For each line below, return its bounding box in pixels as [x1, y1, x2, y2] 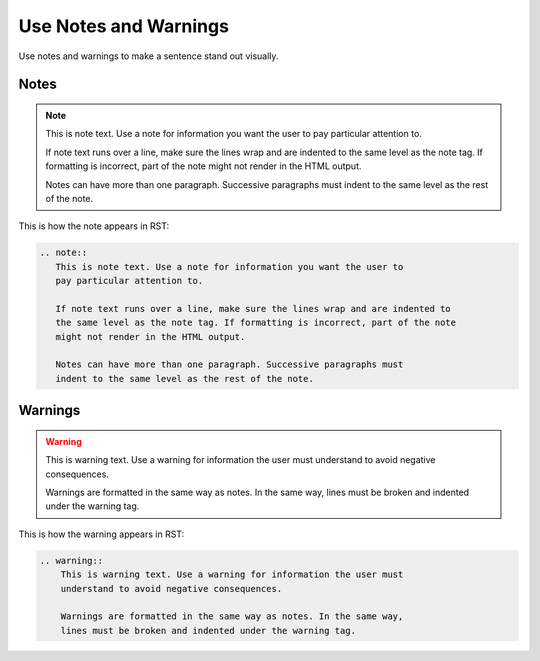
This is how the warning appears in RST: [18, 528, 185, 540]
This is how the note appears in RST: [18, 220, 170, 232]
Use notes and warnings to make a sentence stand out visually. [18, 50, 279, 62]
